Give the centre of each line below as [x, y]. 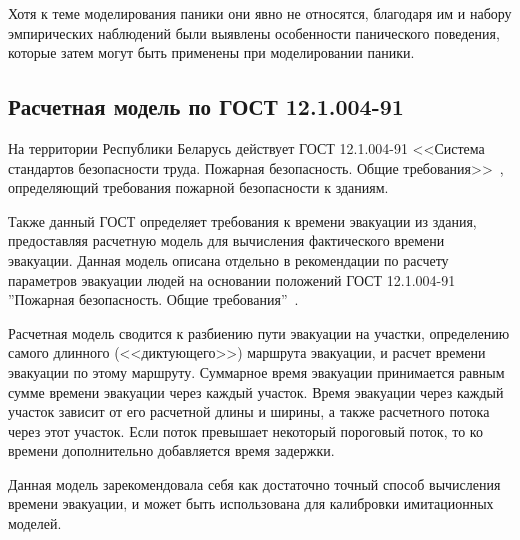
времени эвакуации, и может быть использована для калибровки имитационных [251, 503]
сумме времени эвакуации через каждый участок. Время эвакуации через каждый [256, 391]
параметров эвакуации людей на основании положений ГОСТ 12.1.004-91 [232, 279]
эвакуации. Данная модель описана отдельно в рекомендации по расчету [228, 259]
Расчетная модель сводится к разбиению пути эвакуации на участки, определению [259, 332]
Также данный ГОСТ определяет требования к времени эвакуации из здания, [242, 220]
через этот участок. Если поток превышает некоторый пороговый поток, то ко [245, 430]
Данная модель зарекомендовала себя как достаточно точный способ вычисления [254, 483]
